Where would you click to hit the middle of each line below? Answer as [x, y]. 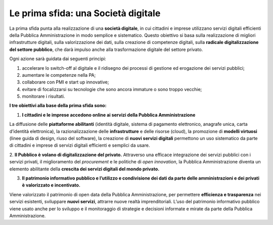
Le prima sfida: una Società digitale [85, 13]
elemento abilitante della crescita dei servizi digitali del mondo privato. [84, 169]
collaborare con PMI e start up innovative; [65, 82]
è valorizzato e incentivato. [51, 185]
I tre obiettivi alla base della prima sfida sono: [58, 106]
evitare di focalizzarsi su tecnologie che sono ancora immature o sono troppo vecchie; [112, 89]
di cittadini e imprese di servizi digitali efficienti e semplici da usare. [80, 145]
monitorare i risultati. [43, 97]
